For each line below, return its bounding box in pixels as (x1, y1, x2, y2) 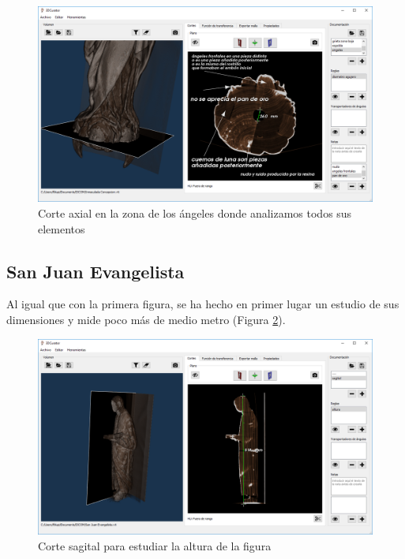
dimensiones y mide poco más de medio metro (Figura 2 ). (6, 311, 286, 328)
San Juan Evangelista (6, 259, 185, 283)
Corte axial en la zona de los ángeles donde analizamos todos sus (38, 205, 352, 222)
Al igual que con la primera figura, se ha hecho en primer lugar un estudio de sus (6, 296, 399, 312)
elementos (38, 220, 85, 237)
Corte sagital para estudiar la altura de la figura (38, 537, 272, 553)
